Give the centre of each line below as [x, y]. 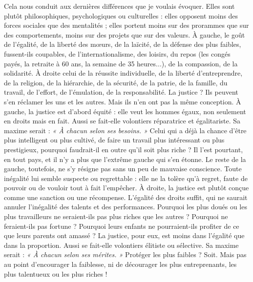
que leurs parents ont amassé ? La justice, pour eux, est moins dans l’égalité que [124, 235]
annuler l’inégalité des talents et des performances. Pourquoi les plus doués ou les [126, 207]
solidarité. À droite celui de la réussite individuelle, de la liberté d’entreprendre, [123, 73]
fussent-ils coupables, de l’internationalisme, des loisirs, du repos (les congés [117, 53]
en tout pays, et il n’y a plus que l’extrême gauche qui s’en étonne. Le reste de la [125, 159]
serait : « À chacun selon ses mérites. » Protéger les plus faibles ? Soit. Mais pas [125, 254]
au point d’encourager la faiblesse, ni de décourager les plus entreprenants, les [120, 264]
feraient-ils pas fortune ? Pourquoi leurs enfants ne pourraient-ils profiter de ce [122, 226]
